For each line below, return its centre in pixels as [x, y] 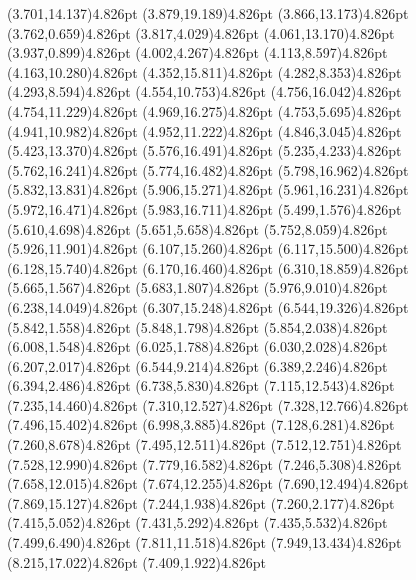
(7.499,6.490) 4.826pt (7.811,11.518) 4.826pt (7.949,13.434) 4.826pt [204, 542]
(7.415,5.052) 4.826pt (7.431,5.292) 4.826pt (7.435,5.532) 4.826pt [197, 522]
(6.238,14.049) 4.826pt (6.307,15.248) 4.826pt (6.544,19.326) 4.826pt [208, 306]
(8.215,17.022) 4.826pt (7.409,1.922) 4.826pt [137, 561]
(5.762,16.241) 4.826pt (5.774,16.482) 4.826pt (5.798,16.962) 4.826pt [208, 169]
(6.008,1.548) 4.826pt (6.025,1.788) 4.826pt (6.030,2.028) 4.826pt [197, 346]
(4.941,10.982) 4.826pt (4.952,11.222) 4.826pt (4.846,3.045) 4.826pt [204, 130]
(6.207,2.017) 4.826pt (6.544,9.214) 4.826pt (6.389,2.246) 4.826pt [197, 365]
